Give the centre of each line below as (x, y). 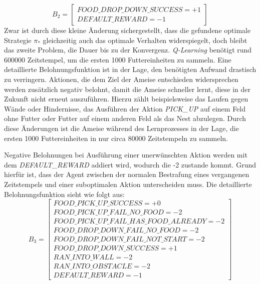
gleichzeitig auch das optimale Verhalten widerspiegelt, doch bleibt (145, 40)
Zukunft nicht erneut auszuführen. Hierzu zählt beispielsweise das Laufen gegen (126, 99)
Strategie (18, 40)
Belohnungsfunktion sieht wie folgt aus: (64, 194)
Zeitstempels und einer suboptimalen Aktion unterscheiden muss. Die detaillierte (128, 184)
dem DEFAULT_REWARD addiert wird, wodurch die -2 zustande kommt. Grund (130, 164)
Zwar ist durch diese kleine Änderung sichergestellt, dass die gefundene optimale (127, 30)
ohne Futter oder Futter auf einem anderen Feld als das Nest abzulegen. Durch (125, 118)
